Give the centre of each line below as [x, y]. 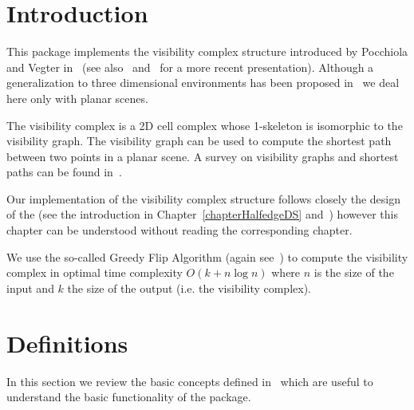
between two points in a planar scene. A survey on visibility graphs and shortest [203, 156]
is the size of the [354, 272]
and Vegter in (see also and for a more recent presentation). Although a [190, 67]
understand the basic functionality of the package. [129, 397]
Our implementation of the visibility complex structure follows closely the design [204, 198]
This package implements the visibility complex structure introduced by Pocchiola [207, 51]
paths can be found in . [64, 172]
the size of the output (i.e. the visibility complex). [189, 288]
